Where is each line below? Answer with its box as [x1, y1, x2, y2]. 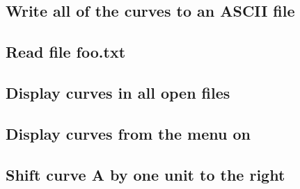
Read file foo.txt [6, 41, 126, 63]
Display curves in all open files [6, 81, 230, 103]
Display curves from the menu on [6, 122, 251, 144]
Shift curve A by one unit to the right [6, 163, 285, 185]
